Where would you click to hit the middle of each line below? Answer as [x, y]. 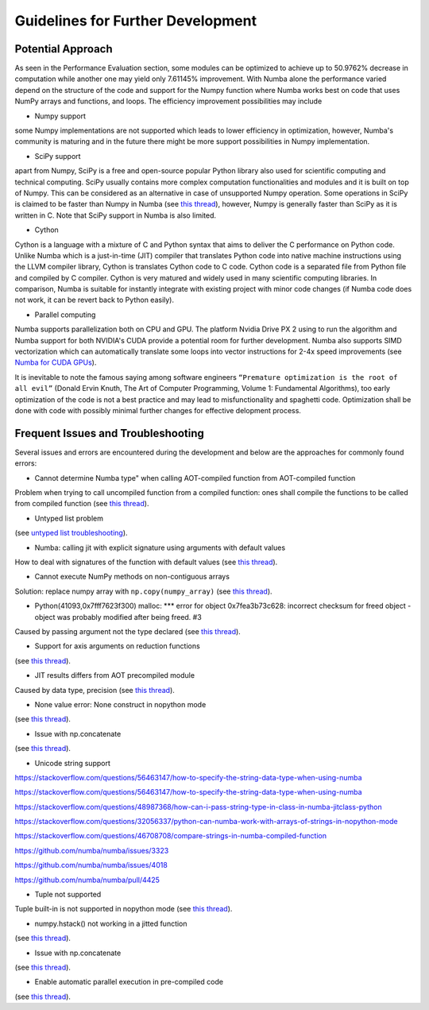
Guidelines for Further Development [136, 21]
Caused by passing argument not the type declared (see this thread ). [128, 631]
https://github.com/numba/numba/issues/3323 [92, 850]
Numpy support [60, 116]
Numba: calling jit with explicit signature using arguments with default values [160, 548]
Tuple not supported [68, 895]
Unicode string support [72, 763]
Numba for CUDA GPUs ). [56, 362]
